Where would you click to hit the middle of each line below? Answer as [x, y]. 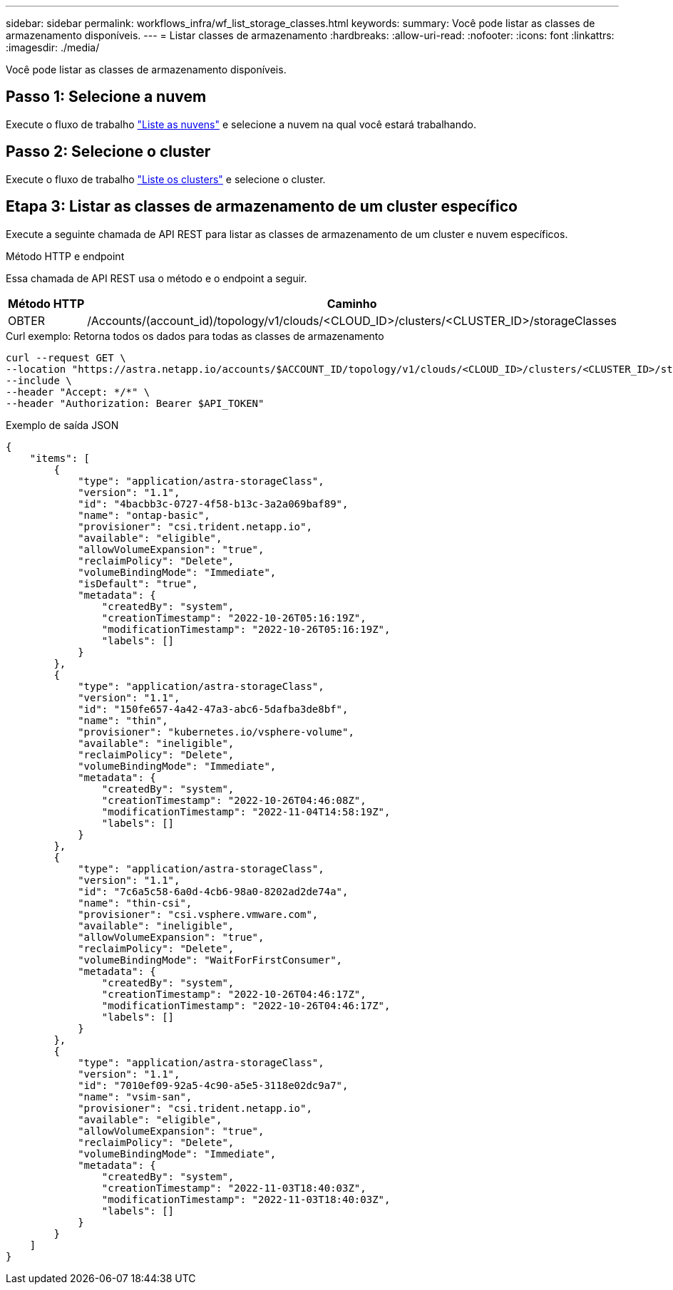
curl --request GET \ [66, 357]
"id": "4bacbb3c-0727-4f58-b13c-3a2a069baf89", [213, 504]
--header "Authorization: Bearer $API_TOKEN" [135, 403]
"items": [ [60, 458]
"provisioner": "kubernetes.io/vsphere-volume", [216, 732]
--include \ [39, 380]
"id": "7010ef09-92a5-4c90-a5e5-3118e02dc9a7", [213, 1085]
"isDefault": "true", [138, 583]
